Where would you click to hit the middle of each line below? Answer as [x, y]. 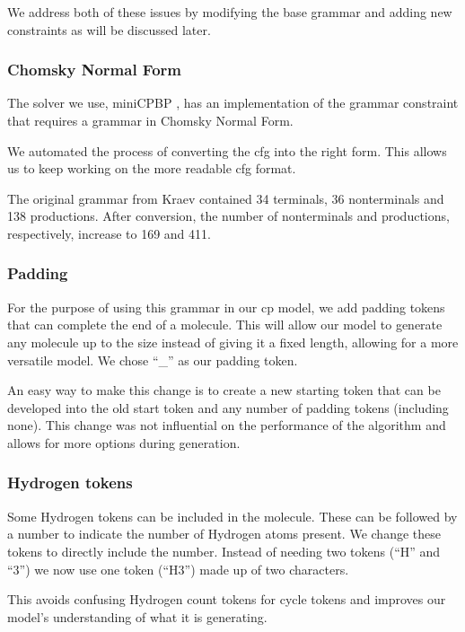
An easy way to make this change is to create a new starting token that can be [224, 390]
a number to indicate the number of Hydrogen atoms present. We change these [224, 534]
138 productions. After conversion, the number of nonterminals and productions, [228, 216]
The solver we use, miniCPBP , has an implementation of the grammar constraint [233, 103]
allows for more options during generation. [124, 442]
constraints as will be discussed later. [109, 29]
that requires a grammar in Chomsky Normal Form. [150, 120]
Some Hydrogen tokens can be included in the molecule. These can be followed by [232, 516]
